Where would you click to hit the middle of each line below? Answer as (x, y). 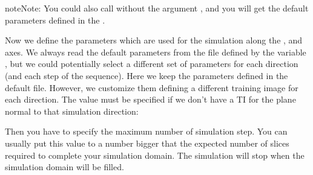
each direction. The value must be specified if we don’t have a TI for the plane (150, 99)
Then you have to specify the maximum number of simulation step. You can (146, 131)
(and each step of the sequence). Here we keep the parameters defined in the (147, 75)
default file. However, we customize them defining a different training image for (152, 87)
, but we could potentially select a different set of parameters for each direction (152, 64)
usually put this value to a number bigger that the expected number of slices (147, 143)
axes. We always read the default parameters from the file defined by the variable (156, 52)
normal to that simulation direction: (72, 111)
